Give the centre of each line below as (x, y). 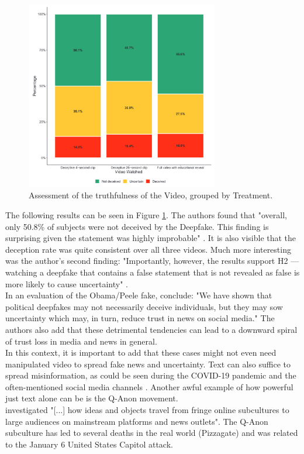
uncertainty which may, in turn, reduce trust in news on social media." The (140, 318)
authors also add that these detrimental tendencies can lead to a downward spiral (151, 329)
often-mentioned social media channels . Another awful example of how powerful (149, 386)
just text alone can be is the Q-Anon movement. (92, 398)
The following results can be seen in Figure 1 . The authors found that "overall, (146, 214)
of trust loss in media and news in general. (81, 341)
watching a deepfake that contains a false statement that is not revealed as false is (153, 272)
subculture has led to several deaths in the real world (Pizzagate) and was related (152, 433)
